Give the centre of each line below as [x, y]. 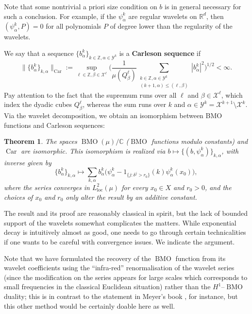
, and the [218, 187]
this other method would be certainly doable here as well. [90, 305]
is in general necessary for [203, 6]
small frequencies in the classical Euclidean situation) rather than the [107, 287]
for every [135, 187]
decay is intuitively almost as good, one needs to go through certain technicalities [125, 232]
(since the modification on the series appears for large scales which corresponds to [126, 277]
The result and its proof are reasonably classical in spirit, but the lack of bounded [126, 213]
